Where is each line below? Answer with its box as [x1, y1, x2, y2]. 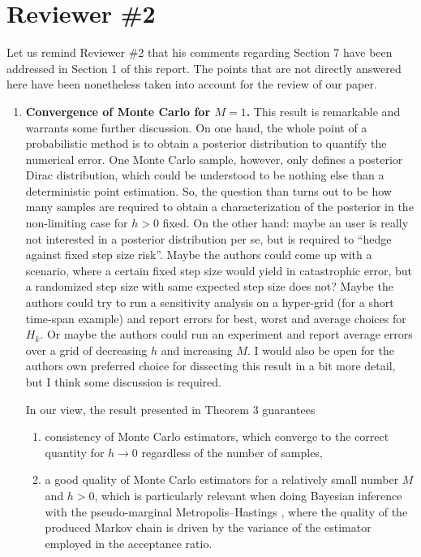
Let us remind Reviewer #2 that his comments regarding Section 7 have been [6, 44, 393, 61]
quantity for [45, 443, 105, 460]
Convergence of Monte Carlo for [25, 102, 211, 119]
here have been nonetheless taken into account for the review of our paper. [6, 76, 377, 93]
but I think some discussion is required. [25, 373, 221, 390]
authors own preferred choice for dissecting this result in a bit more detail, [25, 357, 396, 374]
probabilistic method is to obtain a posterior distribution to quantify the [25, 135, 387, 152]
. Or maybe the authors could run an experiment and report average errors [40, 326, 413, 343]
